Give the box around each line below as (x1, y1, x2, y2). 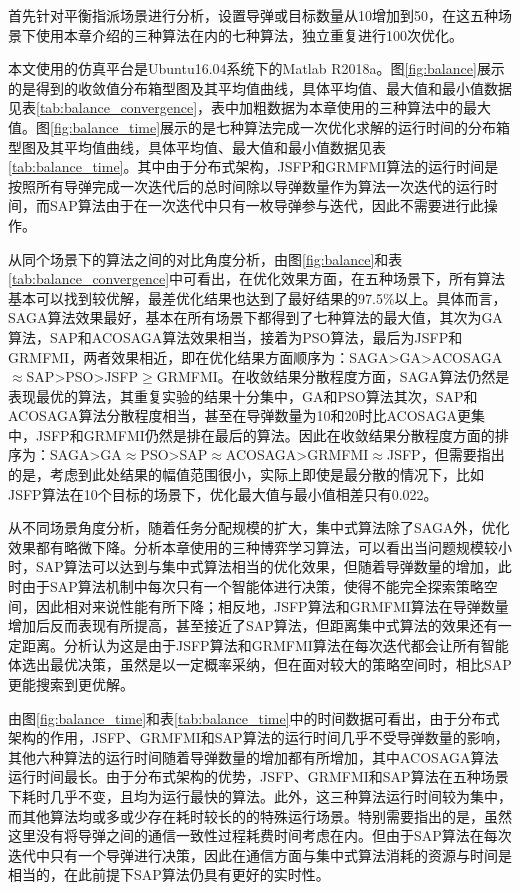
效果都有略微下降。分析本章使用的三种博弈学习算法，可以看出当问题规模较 (8, 536, 498, 557)
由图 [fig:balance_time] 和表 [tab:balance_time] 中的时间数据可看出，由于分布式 (8, 707, 500, 728)
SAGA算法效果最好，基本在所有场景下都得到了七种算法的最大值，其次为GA (8, 307, 503, 328)
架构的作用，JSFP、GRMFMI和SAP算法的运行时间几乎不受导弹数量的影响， (8, 727, 509, 748)
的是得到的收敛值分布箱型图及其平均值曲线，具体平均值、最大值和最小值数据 (8, 77, 512, 98)
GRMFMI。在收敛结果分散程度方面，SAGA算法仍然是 (156, 366, 510, 387)
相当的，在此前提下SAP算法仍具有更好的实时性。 (8, 864, 330, 885)
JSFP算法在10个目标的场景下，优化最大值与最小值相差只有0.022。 (8, 483, 438, 504)
